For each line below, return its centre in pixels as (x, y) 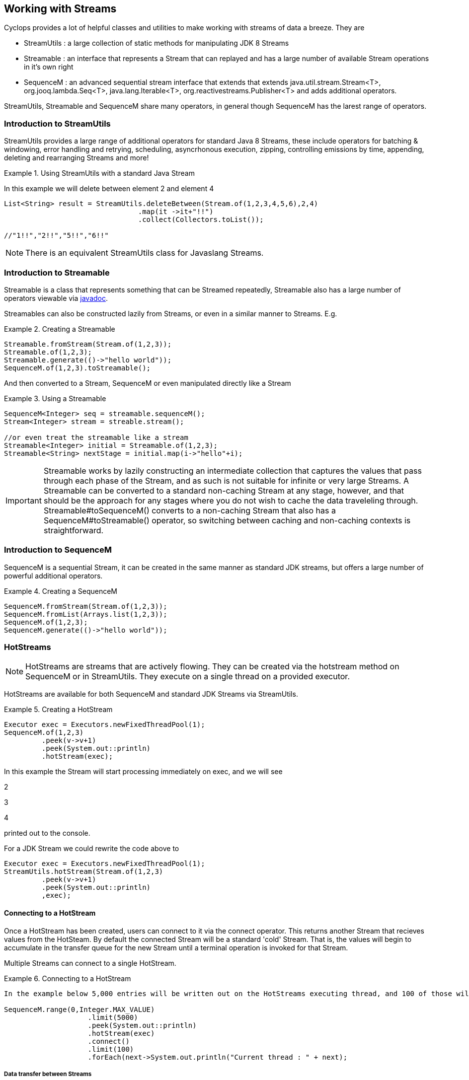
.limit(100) (111, 1049)
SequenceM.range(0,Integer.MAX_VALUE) (79, 1009)
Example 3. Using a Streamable (55, 398)
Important (24, 500)
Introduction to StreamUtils (57, 123)
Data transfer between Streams (48, 1074)
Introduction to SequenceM (58, 550)
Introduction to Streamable (57, 272)
